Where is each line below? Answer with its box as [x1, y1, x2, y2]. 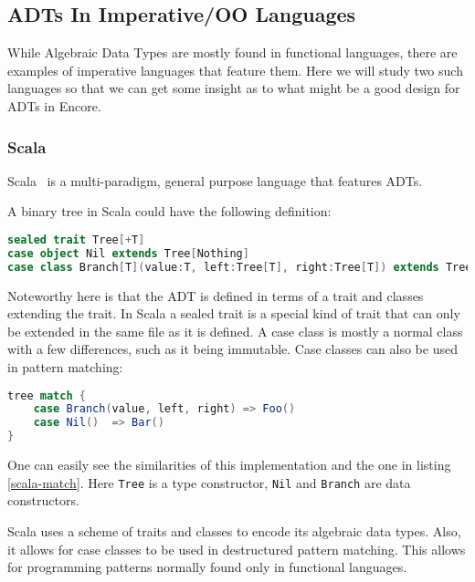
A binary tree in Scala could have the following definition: [7, 202, 332, 221]
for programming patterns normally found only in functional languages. [7, 557, 407, 577]
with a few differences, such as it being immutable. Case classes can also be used [7, 339, 458, 359]
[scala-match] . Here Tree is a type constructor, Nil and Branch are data [7, 473, 411, 492]
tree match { [7, 389, 86, 402]
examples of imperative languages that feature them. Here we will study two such [7, 60, 463, 79]
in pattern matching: [7, 357, 123, 376]
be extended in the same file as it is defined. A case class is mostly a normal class [7, 321, 463, 340]
